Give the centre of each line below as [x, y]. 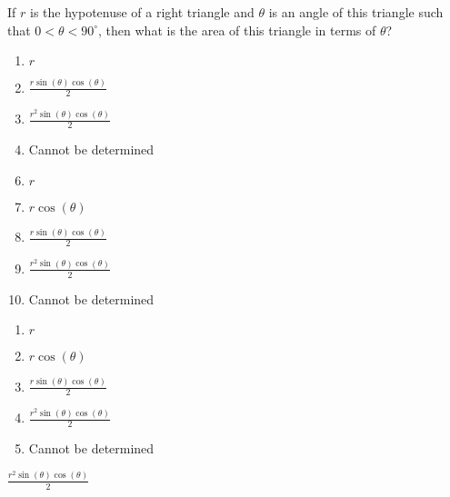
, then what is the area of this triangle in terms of [237, 30]
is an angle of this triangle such [356, 12]
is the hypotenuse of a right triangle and [142, 12]
